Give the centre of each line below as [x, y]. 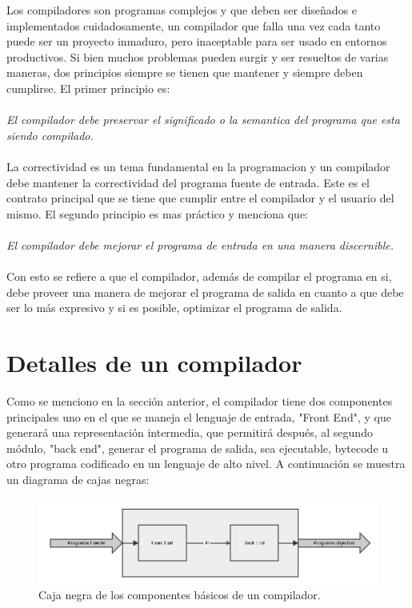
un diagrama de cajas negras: [78, 479]
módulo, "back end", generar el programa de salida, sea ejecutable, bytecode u [198, 448]
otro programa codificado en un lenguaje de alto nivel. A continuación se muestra [206, 464]
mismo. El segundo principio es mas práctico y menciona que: [158, 213]
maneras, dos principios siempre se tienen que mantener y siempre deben [185, 72]
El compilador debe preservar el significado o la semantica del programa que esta [203, 120]
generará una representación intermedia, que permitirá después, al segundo [190, 432]
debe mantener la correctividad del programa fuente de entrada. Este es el [188, 182]
